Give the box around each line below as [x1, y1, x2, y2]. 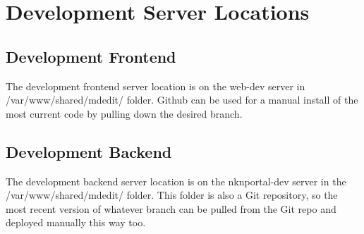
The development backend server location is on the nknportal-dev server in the [6, 173, 346, 188]
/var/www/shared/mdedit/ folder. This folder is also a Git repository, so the [6, 187, 338, 202]
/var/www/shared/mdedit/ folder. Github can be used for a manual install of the [6, 92, 358, 107]
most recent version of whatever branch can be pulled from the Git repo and [6, 201, 336, 216]
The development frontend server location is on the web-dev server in [6, 78, 305, 93]
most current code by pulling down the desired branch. [6, 106, 243, 121]
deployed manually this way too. [6, 215, 146, 230]
